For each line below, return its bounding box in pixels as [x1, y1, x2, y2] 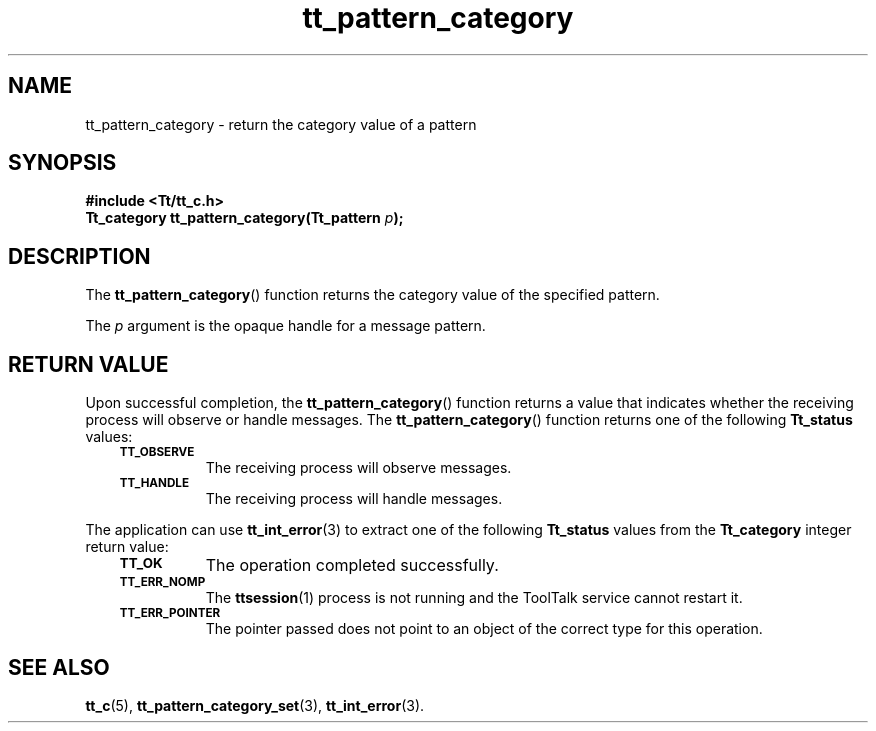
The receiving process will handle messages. [205, 490, 503, 508]
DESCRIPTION [8, 243, 151, 269]
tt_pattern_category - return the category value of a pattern [85, 115, 477, 133]
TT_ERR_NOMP [119, 575, 206, 590]
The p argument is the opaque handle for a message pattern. [85, 317, 486, 335]
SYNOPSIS [8, 150, 117, 176]
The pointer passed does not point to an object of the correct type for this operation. [205, 620, 763, 638]
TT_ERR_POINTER [119, 606, 221, 621]
